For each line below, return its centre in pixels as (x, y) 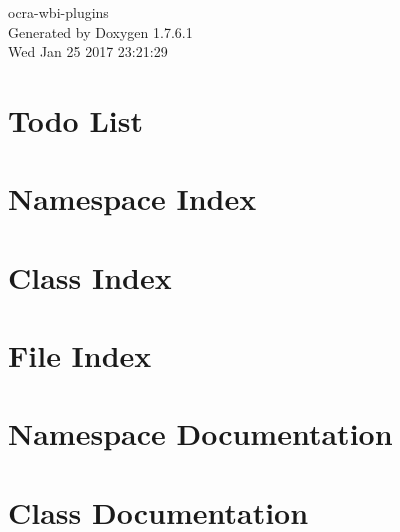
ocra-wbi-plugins (58, 12)
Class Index (90, 276)
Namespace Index (132, 198)
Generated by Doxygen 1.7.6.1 (100, 31)
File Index (80, 355)
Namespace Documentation (200, 433)
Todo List (75, 119)
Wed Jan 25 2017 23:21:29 (88, 51)
